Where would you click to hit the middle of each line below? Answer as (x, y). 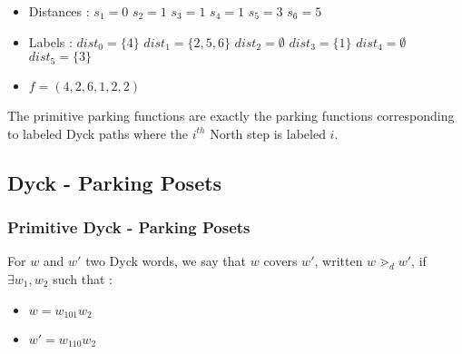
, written (339, 261)
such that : (83, 278)
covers (280, 261)
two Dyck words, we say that (166, 261)
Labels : (50, 41)
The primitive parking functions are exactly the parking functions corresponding (231, 116)
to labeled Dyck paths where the (98, 133)
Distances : (59, 11)
